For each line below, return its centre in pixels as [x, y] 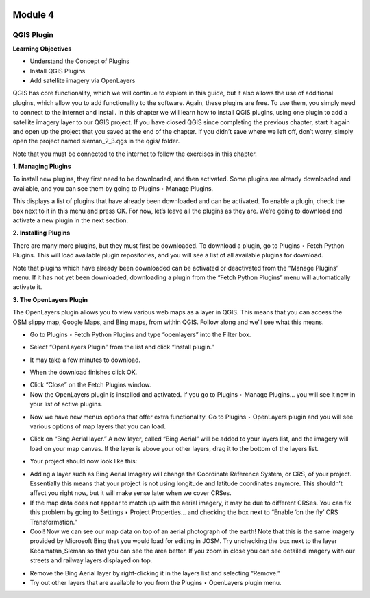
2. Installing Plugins [41, 233]
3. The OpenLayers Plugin [50, 299]
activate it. [27, 287]
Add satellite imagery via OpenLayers [83, 80]
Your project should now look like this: [84, 461]
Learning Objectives [42, 49]
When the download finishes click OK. [84, 372]
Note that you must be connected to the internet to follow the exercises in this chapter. [135, 154]
